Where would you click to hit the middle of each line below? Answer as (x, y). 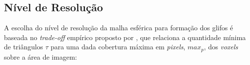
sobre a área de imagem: (41, 56)
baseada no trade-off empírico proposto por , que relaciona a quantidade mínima (125, 37)
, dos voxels (221, 47)
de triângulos (24, 47)
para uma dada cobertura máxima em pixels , (118, 47)
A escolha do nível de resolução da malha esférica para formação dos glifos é (119, 28)
